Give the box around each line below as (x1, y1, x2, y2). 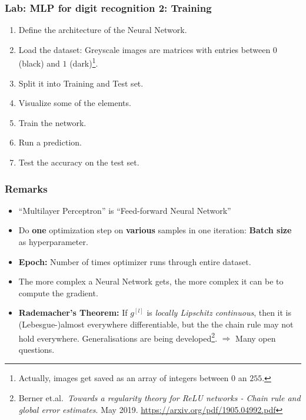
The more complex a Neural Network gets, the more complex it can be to (18, 275, 284, 287)
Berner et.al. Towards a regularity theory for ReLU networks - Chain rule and (18, 392, 301, 404)
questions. (18, 343, 55, 355)
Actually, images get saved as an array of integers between (18, 372, 229, 384)
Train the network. (18, 116, 87, 128)
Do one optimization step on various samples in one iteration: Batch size (18, 224, 292, 236)
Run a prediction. (18, 136, 82, 148)
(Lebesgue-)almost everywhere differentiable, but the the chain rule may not (18, 318, 294, 330)
